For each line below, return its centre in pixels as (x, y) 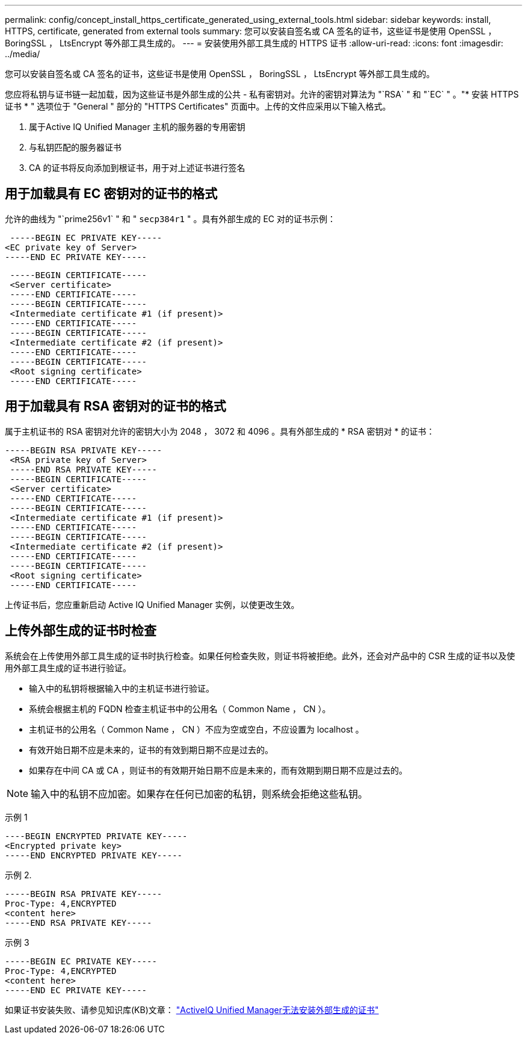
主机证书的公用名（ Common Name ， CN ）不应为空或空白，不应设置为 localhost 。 (196, 729)
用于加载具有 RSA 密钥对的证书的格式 (116, 406)
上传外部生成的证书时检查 (81, 631)
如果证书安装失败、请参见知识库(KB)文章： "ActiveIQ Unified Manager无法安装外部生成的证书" (192, 1010)
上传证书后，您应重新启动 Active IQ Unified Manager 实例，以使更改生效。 (152, 604)
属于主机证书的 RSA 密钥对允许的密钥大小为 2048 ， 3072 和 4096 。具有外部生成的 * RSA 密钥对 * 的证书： (220, 431)
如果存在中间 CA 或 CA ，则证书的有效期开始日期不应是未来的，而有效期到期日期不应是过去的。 (218, 770)
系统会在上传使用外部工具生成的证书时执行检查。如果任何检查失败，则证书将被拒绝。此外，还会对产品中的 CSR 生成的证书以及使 (260, 656)
